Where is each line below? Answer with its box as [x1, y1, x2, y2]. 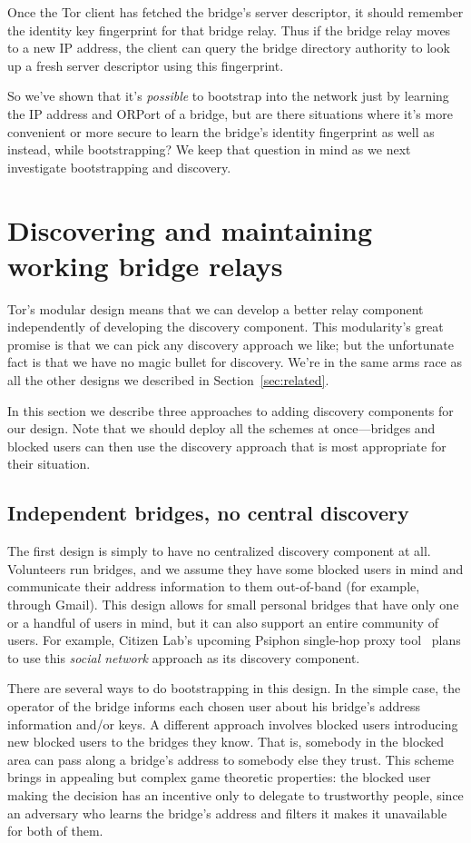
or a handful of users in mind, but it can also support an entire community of [7, 612, 438, 631]
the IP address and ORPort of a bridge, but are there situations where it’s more [7, 104, 453, 123]
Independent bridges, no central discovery [7, 499, 409, 527]
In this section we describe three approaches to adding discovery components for [7, 401, 454, 420]
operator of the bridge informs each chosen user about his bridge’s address [7, 696, 421, 715]
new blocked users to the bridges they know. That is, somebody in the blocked [7, 732, 445, 751]
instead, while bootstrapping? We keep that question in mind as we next [7, 140, 411, 159]
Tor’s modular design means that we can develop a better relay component [7, 299, 424, 318]
